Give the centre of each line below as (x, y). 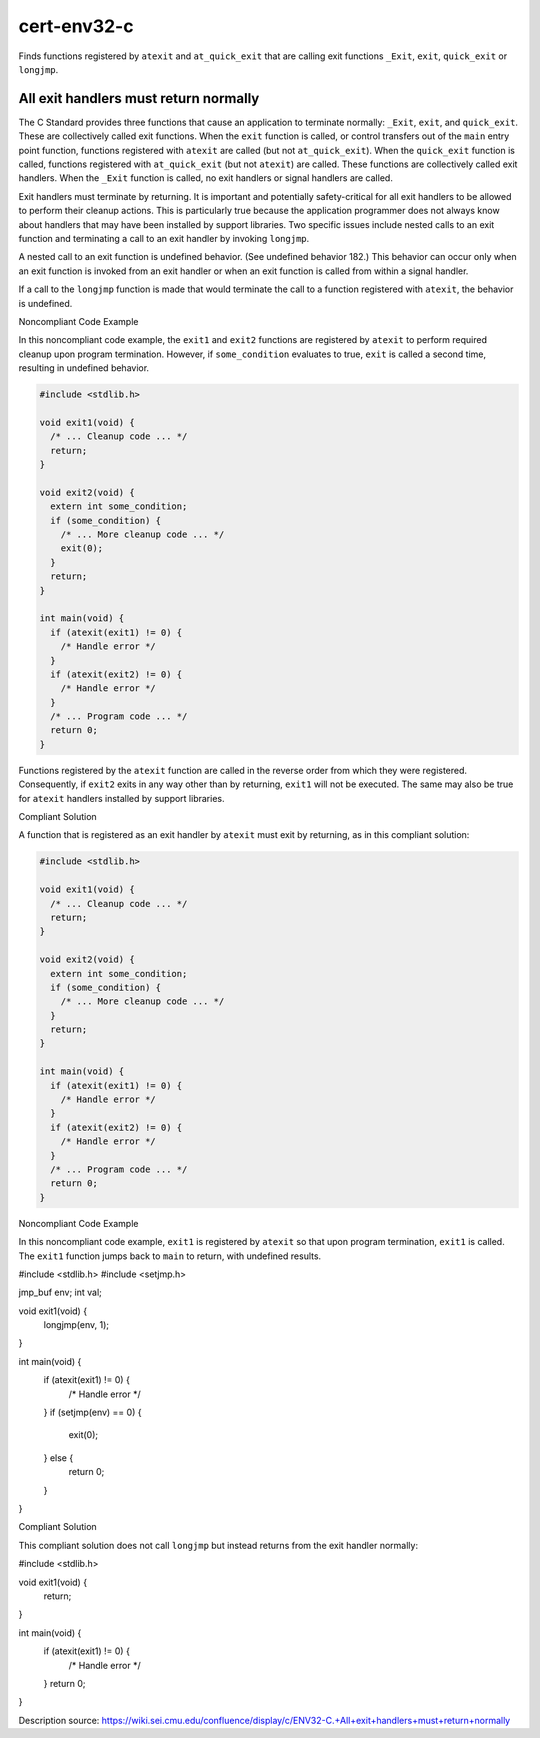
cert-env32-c (76, 26)
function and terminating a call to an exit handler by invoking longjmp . (164, 238)
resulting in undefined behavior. (84, 368)
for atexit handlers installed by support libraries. (121, 798)
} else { (58, 1457)
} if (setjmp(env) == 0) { (92, 1412)
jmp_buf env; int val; (60, 1292)
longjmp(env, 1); (76, 1325)
